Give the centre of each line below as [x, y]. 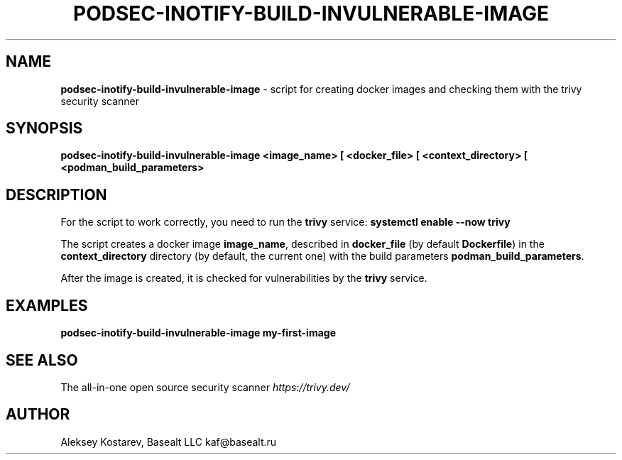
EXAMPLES [47, 305]
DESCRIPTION [56, 195]
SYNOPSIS [44, 128]
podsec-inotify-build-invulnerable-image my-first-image [198, 333]
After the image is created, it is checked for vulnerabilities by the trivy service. [244, 278]
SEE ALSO [42, 360]
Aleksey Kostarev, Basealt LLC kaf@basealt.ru [169, 442]
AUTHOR [38, 415]
